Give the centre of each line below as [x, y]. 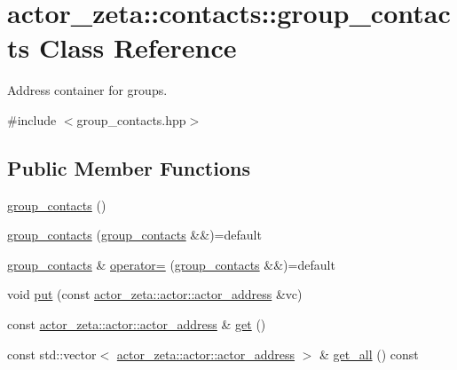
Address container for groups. [87, 90]
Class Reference [138, 47]
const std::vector [52, 354]
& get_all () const [369, 354]
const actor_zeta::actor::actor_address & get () [137, 324]
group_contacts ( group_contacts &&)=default [134, 235]
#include [32, 119]
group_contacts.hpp [131, 119]
